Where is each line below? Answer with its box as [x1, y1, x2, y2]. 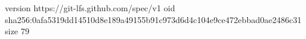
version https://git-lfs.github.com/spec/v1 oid [5, 2, 175, 14]
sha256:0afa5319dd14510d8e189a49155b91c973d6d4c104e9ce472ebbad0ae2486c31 [5, 13, 302, 25]
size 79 [5, 25, 30, 37]
